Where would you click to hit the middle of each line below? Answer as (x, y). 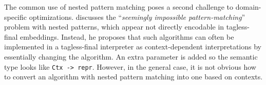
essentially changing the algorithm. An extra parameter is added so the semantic (131, 56)
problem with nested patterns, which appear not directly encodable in (114, 27)
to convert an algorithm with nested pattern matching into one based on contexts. (134, 77)
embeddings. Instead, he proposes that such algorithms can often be (127, 36)
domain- (248, 7)
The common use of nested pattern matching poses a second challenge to (119, 7)
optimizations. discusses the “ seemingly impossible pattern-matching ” (137, 17)
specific (16, 17)
